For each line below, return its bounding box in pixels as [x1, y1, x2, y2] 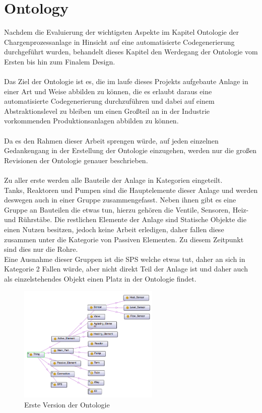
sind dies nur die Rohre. [4, 244, 78, 254]
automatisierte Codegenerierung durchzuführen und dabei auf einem [4, 96, 215, 106]
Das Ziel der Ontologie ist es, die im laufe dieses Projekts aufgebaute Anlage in [4, 76, 248, 87]
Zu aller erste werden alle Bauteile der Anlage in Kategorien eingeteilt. [4, 175, 223, 185]
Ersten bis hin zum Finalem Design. [4, 56, 115, 66]
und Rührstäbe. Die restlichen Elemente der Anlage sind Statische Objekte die [4, 214, 246, 225]
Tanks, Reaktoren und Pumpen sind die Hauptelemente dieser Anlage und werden [4, 184, 258, 195]
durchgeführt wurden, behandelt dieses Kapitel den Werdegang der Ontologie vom [4, 46, 258, 57]
